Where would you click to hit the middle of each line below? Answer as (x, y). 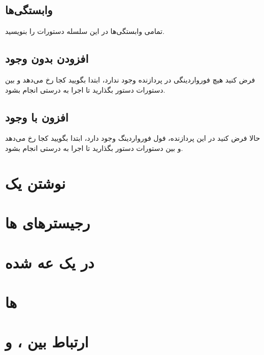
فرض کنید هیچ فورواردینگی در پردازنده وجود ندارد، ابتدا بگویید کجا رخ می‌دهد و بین (130, 80)
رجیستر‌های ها (48, 223)
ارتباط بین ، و (47, 342)
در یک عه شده (50, 262)
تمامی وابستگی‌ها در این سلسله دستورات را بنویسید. (85, 31)
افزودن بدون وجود (47, 58)
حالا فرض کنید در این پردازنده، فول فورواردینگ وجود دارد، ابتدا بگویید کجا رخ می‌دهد (133, 138)
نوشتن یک (36, 183)
